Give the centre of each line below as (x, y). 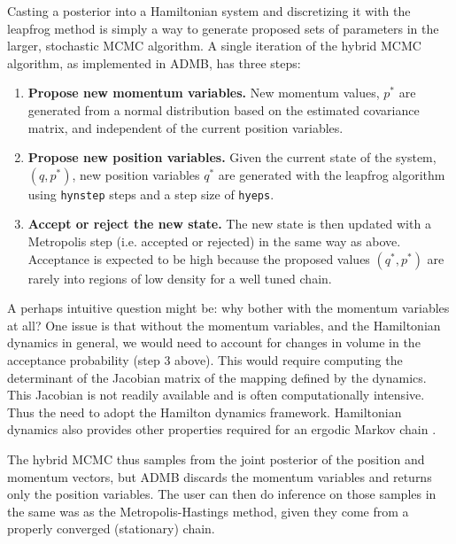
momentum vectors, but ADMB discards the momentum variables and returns (220, 476)
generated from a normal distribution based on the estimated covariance (224, 109)
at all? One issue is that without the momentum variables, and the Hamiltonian (224, 325)
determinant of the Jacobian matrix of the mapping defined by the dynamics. (217, 377)
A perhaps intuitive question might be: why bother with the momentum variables (228, 308)
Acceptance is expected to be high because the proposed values (199, 258)
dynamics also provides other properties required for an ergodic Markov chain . (222, 429)
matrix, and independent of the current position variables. (185, 127)
